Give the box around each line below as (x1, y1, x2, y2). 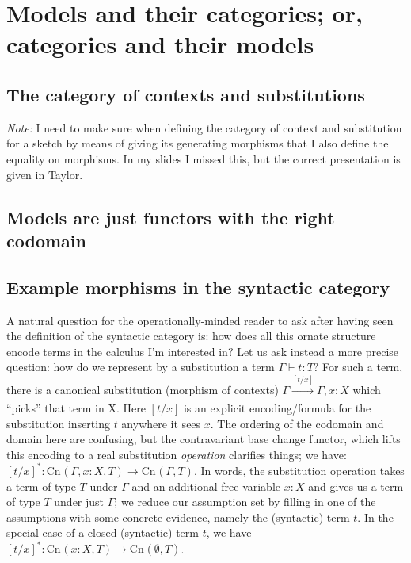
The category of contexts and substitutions (6, 82, 365, 106)
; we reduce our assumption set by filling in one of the (114, 493, 376, 510)
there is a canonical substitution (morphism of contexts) (6, 381, 279, 397)
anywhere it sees (121, 415, 201, 431)
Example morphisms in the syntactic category (6, 274, 390, 299)
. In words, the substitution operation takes (193, 462, 405, 478)
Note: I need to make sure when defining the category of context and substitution (6, 119, 402, 136)
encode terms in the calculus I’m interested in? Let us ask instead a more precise (6, 343, 399, 359)
